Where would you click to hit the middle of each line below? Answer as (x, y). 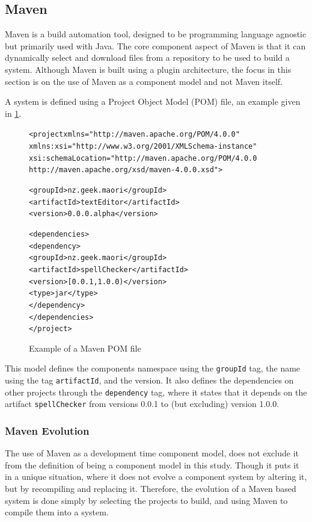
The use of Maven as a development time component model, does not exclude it (152, 453)
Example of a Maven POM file (85, 348)
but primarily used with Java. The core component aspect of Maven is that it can (155, 45)
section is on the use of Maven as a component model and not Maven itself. (144, 81)
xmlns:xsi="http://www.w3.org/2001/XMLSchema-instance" (143, 147)
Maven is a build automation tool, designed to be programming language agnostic (156, 34)
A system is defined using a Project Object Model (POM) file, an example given (153, 101)
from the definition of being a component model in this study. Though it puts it (152, 465)
